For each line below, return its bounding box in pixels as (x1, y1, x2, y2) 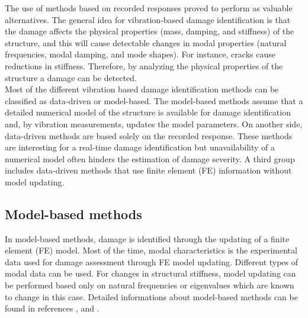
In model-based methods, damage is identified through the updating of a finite (5, 232, 290, 245)
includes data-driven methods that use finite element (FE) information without (5, 164, 292, 176)
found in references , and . (5, 302, 100, 314)
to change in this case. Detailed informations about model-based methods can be (5, 290, 298, 303)
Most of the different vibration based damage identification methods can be (5, 83, 279, 95)
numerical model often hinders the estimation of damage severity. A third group (5, 152, 295, 165)
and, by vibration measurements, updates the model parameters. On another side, (5, 117, 303, 130)
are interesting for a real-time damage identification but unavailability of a (5, 141, 275, 153)
